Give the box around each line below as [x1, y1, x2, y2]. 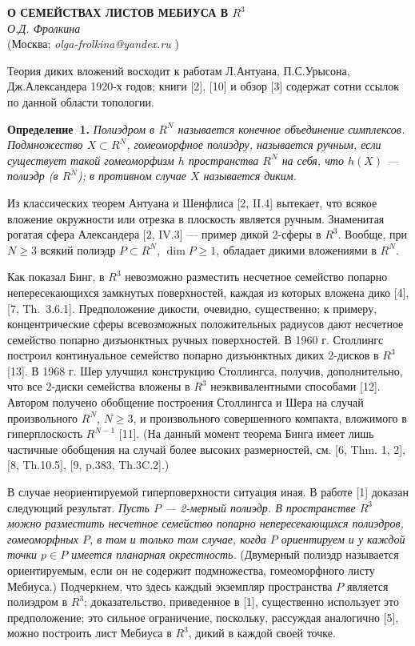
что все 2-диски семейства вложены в [7, 378, 190, 395]
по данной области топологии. [7, 93, 154, 110]
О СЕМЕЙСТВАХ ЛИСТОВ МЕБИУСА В [7, 4, 228, 20]
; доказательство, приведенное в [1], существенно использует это [84, 593, 400, 610]
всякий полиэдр [40, 241, 116, 258]
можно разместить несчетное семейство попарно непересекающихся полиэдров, [7, 515, 404, 532]
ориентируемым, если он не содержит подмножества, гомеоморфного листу [7, 562, 375, 578]
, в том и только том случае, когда [89, 530, 266, 547]
